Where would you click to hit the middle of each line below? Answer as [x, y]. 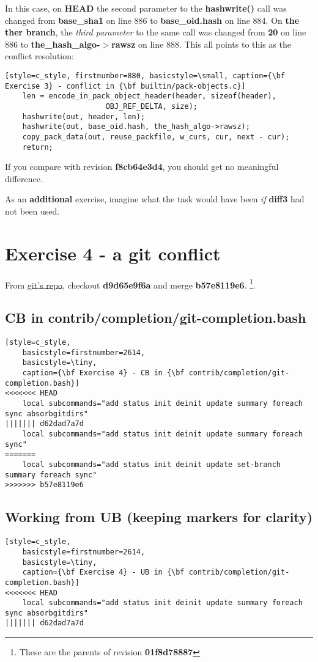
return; [38, 147]
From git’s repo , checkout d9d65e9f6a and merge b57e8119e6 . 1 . [130, 284]
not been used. [32, 211]
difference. [24, 178]
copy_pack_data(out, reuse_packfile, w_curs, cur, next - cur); [156, 137]
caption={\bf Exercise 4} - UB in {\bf [103, 572]
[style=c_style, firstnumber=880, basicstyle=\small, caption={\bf [145, 75]
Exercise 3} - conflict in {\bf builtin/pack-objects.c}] [125, 86]
